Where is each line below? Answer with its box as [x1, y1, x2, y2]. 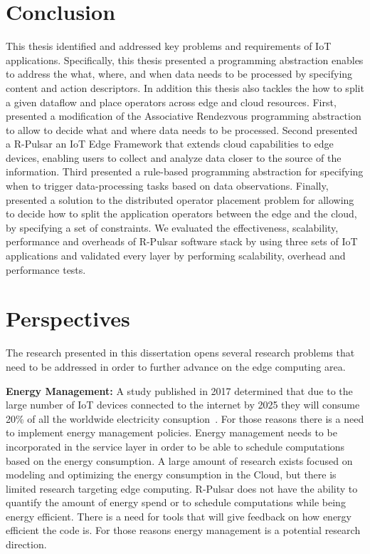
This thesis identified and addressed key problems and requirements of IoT [6, 39, 332, 53]
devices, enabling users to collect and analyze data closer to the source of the [6, 150, 342, 165]
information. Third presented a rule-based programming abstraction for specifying [6, 164, 364, 179]
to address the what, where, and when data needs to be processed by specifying [6, 66, 353, 81]
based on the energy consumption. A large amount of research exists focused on [6, 453, 353, 468]
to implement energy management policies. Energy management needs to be [6, 425, 337, 440]
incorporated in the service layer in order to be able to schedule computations [6, 438, 345, 453]
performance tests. [6, 262, 86, 277]
